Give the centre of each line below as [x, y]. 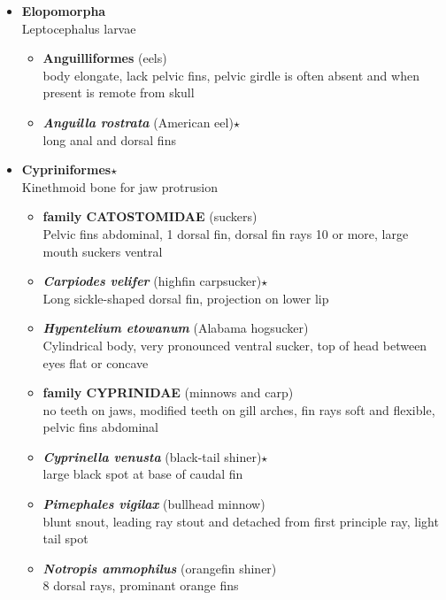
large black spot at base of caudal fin [143, 474]
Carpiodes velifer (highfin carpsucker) [152, 281]
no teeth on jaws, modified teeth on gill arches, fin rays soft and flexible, [239, 409]
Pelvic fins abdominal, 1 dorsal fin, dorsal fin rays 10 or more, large [226, 233]
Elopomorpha [64, 11]
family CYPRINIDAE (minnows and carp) [168, 392]
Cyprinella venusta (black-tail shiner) [152, 456]
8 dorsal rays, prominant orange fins [141, 585]
